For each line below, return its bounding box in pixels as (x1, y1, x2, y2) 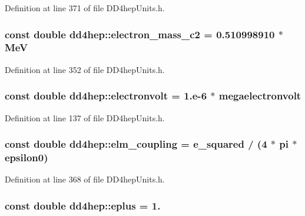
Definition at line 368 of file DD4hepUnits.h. (5, 173, 165, 185)
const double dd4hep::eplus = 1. (5, 198, 161, 212)
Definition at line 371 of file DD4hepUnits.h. (5, 2, 165, 14)
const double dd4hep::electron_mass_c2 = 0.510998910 (5, 26, 275, 41)
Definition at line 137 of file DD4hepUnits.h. (5, 111, 165, 124)
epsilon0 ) (5, 149, 48, 164)
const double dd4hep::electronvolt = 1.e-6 (5, 88, 207, 103)
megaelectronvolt (218, 88, 301, 103)
